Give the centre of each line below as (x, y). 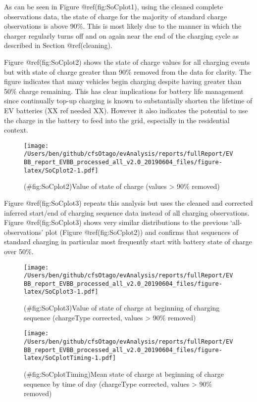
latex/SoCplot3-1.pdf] (61, 292)
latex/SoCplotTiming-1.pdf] (70, 358)
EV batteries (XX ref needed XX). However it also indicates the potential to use (126, 110)
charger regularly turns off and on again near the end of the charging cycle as (122, 35)
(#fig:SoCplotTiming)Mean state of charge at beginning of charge (124, 374)
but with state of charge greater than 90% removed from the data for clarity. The (128, 71)
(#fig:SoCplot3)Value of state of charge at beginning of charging (122, 308)
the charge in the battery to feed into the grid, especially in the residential (117, 120)
